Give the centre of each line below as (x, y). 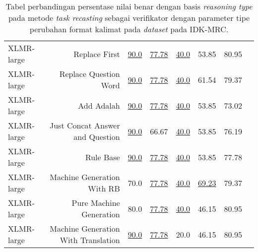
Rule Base (102, 157)
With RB (104, 188)
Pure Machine (96, 203)
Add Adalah (99, 105)
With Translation (90, 240)
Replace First (97, 54)
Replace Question (90, 74)
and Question (97, 137)
